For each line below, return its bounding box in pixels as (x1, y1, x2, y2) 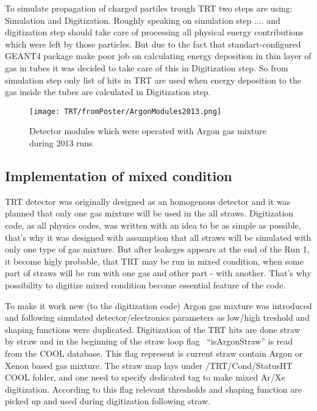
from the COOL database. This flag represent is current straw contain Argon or (5, 346, 303, 359)
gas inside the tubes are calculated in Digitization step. (5, 85, 211, 98)
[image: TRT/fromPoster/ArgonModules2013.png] (29, 107, 221, 116)
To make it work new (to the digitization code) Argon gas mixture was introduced (5, 299, 312, 312)
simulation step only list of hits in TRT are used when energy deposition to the (5, 73, 302, 86)
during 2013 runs (29, 137, 93, 149)
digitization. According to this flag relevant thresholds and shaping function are (5, 382, 302, 395)
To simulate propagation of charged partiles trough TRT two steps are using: (5, 2, 293, 14)
